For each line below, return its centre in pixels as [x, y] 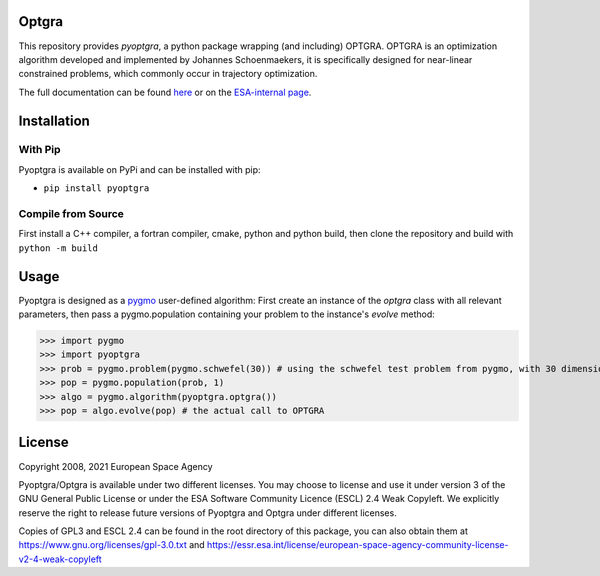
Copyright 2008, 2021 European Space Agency [116, 466]
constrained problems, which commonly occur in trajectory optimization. [168, 74]
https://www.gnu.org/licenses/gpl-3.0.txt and [111, 545]
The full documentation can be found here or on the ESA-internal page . [165, 92]
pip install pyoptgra [96, 188]
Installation [54, 120]
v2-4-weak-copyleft [60, 559]
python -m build [58, 248]
